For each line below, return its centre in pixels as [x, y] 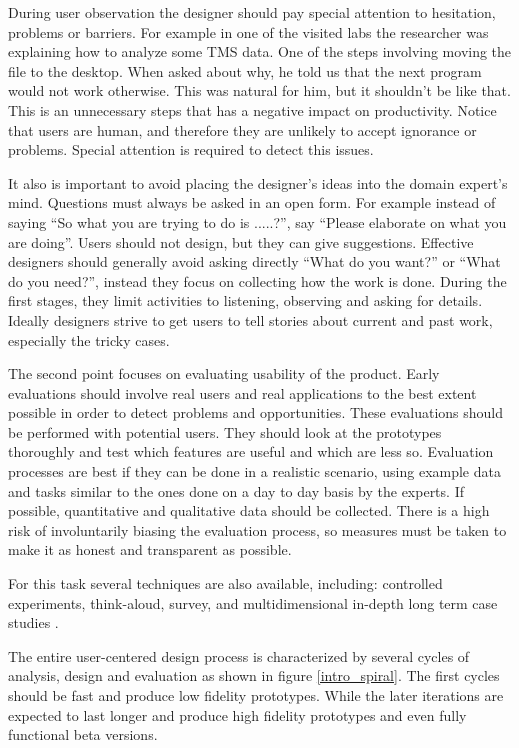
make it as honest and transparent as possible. [150, 549]
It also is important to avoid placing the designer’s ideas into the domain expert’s [258, 182]
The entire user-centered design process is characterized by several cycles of [239, 655]
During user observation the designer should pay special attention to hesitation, [252, 12]
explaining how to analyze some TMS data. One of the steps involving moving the [260, 51]
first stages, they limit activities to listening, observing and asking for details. [245, 300]
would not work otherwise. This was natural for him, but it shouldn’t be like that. [259, 90]
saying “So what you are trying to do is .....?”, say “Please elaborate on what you [257, 221]
